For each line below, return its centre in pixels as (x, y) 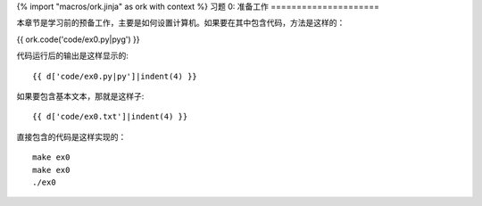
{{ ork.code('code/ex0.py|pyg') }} (78, 39)
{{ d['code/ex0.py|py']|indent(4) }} (115, 76)
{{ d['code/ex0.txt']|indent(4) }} (110, 117)
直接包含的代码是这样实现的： (71, 136)
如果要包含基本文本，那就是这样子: (80, 96)
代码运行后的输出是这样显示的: (73, 56)
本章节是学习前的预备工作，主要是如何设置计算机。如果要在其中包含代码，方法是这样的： (181, 23)
